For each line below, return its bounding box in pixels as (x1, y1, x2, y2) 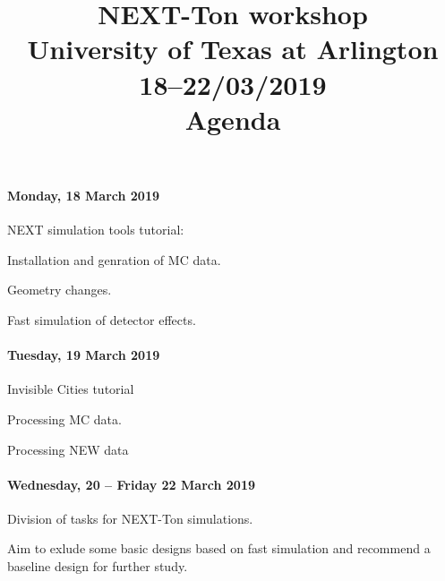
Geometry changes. (7, 280, 112, 299)
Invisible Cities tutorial (7, 380, 134, 398)
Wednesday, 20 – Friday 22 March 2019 (7, 474, 255, 493)
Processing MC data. (7, 409, 122, 428)
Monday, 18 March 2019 (7, 185, 160, 204)
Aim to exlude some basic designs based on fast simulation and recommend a (7, 539, 431, 558)
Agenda (184, 100, 281, 137)
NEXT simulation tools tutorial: (7, 220, 184, 239)
